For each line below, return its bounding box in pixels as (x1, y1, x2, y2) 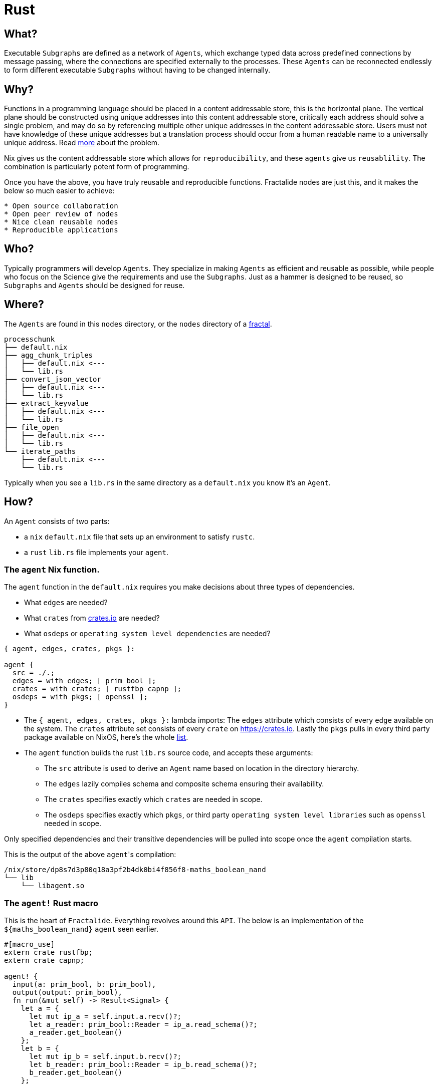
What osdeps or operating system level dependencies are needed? (24, 629, 271, 638)
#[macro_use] (4, 940, 55, 949)
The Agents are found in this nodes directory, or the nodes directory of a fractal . (4, 319, 272, 328)
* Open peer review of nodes (4, 210, 118, 218)
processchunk (4, 335, 55, 343)
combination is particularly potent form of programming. (4, 162, 189, 171)
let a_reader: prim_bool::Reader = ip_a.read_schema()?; (29, 1020, 258, 1029)
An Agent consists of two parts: (4, 516, 110, 525)
